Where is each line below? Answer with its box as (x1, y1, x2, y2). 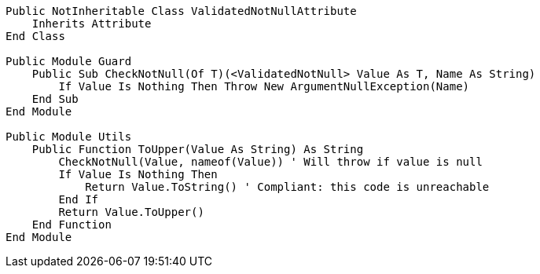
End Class (6, 30, 65, 42)
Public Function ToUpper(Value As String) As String (31, 143, 364, 155)
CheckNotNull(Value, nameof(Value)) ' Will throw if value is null (58, 155, 483, 168)
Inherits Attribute (31, 17, 152, 30)
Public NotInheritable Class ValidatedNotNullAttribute (6, 5, 357, 17)
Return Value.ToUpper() (58, 206, 204, 218)
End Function (31, 218, 112, 231)
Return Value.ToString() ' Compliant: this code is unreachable (85, 181, 490, 193)
